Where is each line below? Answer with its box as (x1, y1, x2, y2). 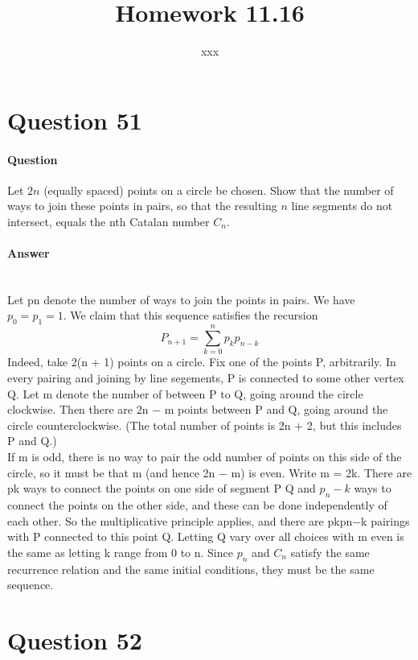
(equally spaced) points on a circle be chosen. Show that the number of (43, 181, 394, 198)
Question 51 (7, 103, 142, 136)
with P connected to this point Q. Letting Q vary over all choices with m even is (7, 528, 404, 545)
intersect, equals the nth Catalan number (7, 212, 210, 229)
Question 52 (7, 623, 142, 656)
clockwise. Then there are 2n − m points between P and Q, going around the (7, 401, 388, 418)
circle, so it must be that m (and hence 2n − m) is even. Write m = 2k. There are (7, 464, 412, 481)
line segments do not (291, 197, 393, 214)
